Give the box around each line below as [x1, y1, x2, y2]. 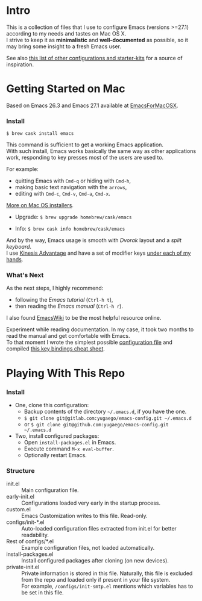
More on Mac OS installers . [6, 202, 74, 209]
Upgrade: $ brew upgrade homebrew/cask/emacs [14, 213, 132, 220]
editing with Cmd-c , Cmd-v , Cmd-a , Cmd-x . [14, 190, 110, 198]
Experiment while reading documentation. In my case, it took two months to [6, 326, 194, 333]
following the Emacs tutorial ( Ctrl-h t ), [14, 296, 113, 304]
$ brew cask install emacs [6, 131, 74, 137]
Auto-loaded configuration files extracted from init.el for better [21, 525, 177, 532]
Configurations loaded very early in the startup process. [21, 499, 161, 506]
